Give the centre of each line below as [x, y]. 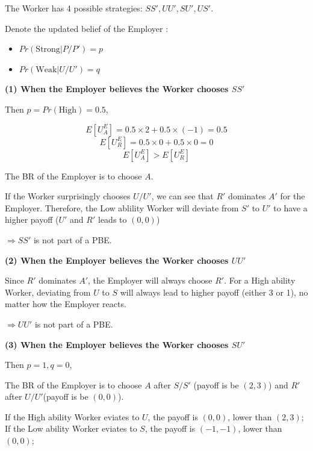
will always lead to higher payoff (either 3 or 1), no [214, 292]
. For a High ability [260, 280]
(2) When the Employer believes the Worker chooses [117, 260]
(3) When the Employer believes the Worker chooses [117, 344]
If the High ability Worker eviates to [72, 416]
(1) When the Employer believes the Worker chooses [117, 89]
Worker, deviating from [48, 292]
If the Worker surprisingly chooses [68, 196]
